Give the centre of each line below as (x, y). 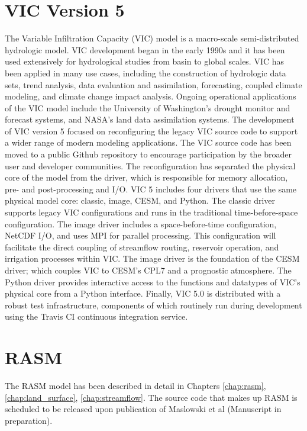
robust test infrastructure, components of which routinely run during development (153, 305)
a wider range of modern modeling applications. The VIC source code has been (148, 142)
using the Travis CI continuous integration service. (96, 316)
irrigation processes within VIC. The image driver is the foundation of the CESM (152, 258)
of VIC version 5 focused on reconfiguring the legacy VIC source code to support (151, 131)
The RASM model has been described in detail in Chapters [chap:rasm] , (135, 386)
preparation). (29, 420)
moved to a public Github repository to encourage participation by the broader (148, 154)
